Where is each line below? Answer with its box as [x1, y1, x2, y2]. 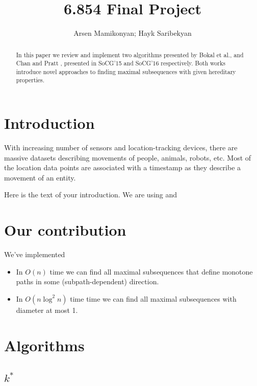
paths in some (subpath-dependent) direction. [16, 276, 159, 287]
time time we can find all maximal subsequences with [70, 293, 237, 304]
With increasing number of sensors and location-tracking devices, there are [4, 142, 238, 153]
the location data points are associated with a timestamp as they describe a [4, 162, 241, 173]
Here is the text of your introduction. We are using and [4, 189, 177, 200]
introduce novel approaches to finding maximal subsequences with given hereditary [16, 67, 236, 76]
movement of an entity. [4, 172, 76, 183]
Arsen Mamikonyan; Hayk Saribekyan [73, 28, 192, 38]
